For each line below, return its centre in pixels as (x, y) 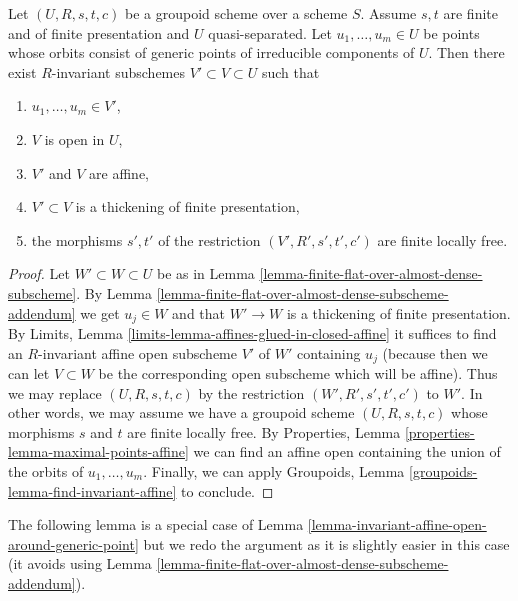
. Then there (466, 52)
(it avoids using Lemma (80, 563)
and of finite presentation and (99, 32)
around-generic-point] (73, 543)
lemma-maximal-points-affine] (98, 451)
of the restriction (209, 239)
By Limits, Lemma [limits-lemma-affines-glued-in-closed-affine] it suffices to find (252, 332)
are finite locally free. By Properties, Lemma (264, 431)
